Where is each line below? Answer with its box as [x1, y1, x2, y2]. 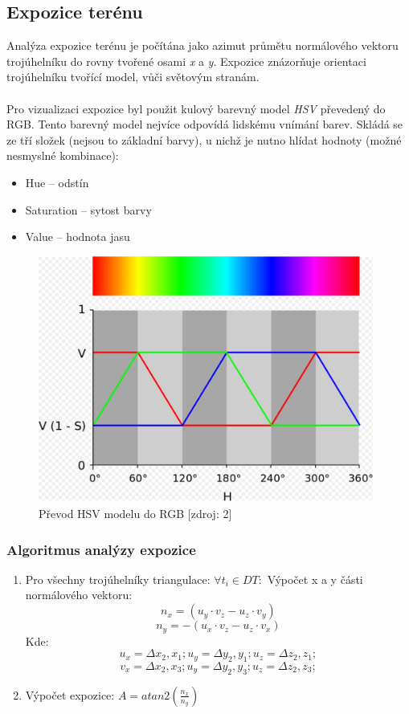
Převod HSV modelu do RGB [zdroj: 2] [39, 505, 232, 522]
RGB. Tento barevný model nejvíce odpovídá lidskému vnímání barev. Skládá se [6, 116, 403, 133]
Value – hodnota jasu [25, 228, 130, 245]
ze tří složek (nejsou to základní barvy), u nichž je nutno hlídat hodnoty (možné [6, 131, 402, 148]
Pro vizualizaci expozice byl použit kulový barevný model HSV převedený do [6, 100, 386, 116]
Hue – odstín [25, 173, 89, 190]
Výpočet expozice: [25, 686, 115, 703]
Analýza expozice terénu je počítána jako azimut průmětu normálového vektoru [6, 37, 399, 54]
